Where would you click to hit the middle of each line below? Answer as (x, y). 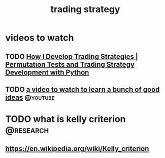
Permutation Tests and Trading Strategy (70, 64)
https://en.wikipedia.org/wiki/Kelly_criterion (77, 149)
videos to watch (40, 38)
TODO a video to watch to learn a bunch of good (82, 89)
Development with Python (47, 72)
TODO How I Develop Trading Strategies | (72, 56)
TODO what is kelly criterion (65, 119)
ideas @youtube (30, 97)
